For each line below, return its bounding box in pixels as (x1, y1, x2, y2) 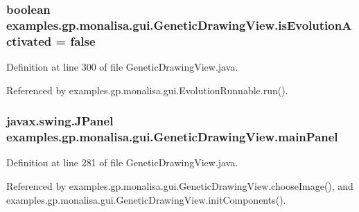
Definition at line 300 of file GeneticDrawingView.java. (6, 60, 238, 74)
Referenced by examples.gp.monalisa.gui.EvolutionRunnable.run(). (6, 82, 288, 97)
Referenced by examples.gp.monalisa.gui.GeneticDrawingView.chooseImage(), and (6, 178, 353, 193)
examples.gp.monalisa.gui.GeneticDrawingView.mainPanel (6, 128, 338, 145)
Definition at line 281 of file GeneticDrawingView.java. (6, 155, 238, 170)
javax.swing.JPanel (6, 112, 114, 130)
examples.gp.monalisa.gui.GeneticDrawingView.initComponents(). (6, 192, 286, 206)
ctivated (6, 32, 52, 49)
